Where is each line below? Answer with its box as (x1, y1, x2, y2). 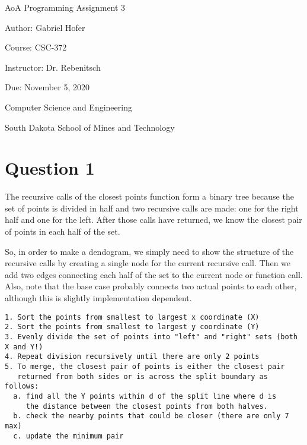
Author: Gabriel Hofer (5, 21, 85, 33)
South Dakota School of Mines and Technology (5, 121, 175, 133)
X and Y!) (5, 342, 43, 351)
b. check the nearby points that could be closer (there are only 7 (13, 412, 289, 421)
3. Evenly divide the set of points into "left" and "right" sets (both (5, 332, 298, 341)
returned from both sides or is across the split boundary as (17, 372, 268, 381)
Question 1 (5, 156, 95, 180)
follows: (5, 382, 39, 391)
